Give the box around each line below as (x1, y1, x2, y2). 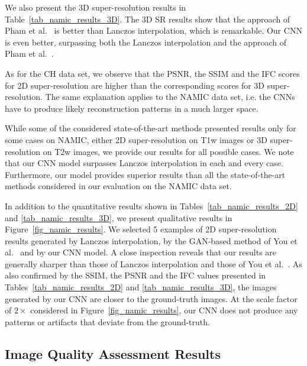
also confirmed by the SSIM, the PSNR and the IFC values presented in (5, 269, 266, 281)
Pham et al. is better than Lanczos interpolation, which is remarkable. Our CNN (5, 24, 302, 37)
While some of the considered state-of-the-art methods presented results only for (5, 122, 296, 134)
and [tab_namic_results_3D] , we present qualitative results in (5, 211, 232, 224)
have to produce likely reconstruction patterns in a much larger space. (5, 102, 258, 114)
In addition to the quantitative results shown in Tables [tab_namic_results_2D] (5, 199, 298, 212)
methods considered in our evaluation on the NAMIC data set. (5, 180, 232, 192)
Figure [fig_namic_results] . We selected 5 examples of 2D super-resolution (5, 223, 277, 235)
